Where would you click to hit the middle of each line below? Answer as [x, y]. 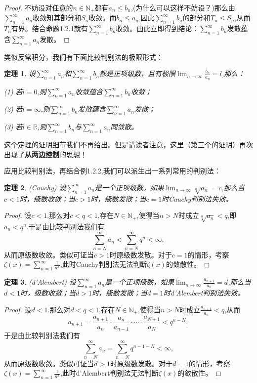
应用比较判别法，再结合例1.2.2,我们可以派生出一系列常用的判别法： [112, 171]
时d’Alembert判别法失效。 [204, 293]
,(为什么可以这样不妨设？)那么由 [183, 7]
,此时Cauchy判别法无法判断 [104, 264]
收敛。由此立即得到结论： [157, 28]
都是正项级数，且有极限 [138, 73]
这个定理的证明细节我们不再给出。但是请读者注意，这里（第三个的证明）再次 [128, 145]
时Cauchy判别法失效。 [197, 198]
